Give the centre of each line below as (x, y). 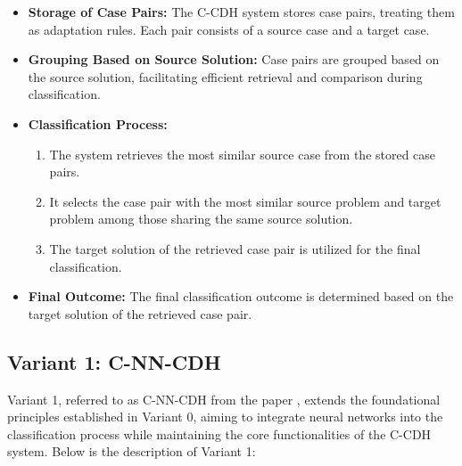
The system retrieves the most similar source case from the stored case (243, 154)
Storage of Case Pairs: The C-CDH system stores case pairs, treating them (241, 12)
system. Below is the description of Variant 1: (132, 451)
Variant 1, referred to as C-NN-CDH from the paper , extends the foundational (224, 399)
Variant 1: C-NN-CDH (114, 361)
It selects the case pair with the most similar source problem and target (245, 201)
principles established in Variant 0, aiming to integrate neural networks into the (225, 417)
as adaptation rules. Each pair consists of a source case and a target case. (229, 29)
